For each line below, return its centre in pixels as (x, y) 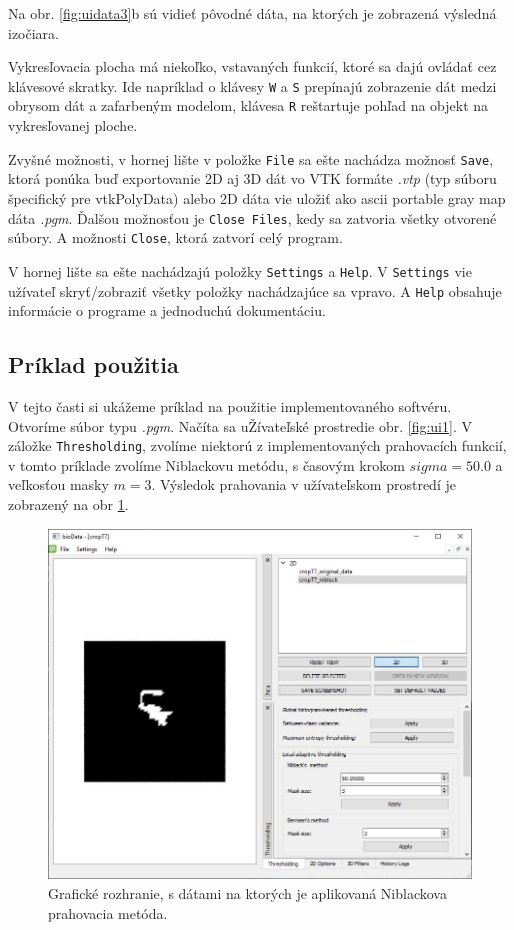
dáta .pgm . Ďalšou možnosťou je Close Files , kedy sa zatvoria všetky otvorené (252, 217)
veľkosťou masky (58, 484)
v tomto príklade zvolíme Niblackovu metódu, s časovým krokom (206, 464)
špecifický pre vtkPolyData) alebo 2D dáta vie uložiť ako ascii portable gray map (257, 197)
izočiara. (33, 32)
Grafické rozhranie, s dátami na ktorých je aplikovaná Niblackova (247, 892)
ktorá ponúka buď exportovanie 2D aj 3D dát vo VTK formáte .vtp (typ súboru (252, 178)
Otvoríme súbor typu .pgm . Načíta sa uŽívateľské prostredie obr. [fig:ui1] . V (240, 425)
